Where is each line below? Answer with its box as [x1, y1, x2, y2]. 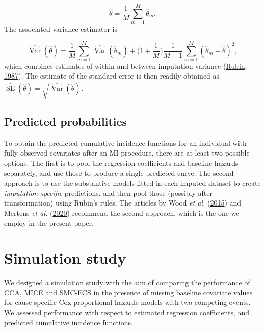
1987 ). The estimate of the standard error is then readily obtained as [4, 70, 220, 81]
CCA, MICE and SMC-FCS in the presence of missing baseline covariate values [4, 287, 252, 297]
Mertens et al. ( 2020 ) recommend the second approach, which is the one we [4, 207, 240, 218]
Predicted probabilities [4, 113, 127, 129]
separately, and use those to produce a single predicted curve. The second [4, 167, 234, 178]
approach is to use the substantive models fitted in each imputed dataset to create [4, 177, 261, 188]
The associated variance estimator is [4, 23, 118, 34]
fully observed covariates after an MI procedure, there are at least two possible [4, 147, 250, 158]
